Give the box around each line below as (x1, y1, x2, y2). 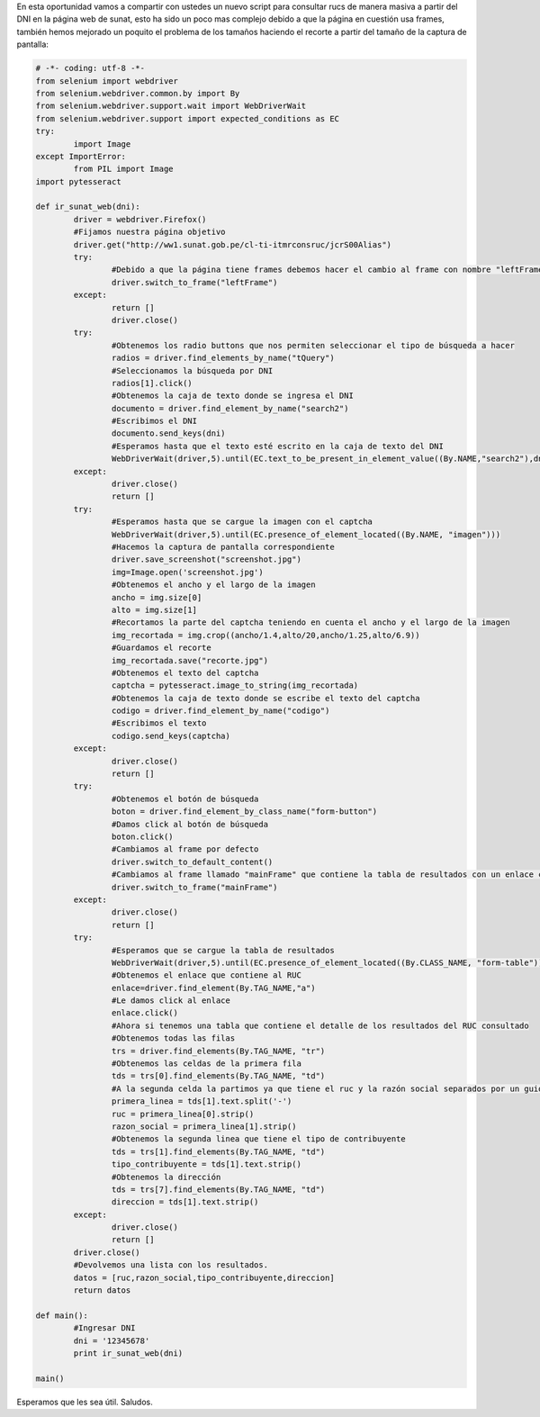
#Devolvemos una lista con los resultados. (73, 1260, 269, 1270)
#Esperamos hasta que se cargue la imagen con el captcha (111, 517, 373, 527)
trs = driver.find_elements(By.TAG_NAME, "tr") (111, 1045, 326, 1056)
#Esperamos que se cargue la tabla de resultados (111, 945, 335, 955)
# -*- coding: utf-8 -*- (35, 63, 146, 74)
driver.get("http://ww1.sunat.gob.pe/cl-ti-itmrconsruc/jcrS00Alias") (73, 239, 391, 249)
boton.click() (111, 831, 175, 842)
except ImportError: (35, 151, 126, 161)
